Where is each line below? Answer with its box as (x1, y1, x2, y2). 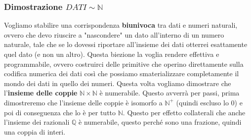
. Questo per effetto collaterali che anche (123, 107, 246, 117)
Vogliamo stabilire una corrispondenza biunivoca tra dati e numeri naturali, (4, 20, 238, 30)
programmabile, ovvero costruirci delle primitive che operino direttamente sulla (4, 58, 244, 69)
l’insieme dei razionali (4, 117, 70, 127)
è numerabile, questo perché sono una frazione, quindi (79, 117, 242, 127)
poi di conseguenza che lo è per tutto (4, 107, 116, 117)
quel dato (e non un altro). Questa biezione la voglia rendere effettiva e (4, 49, 219, 59)
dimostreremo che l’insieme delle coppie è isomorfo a (4, 97, 163, 107)
